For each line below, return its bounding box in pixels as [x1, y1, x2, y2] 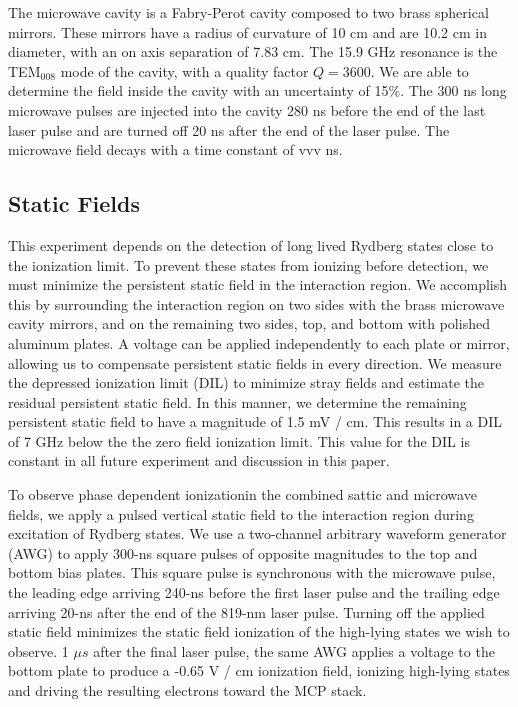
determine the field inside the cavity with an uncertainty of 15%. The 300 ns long [8, 80, 507, 101]
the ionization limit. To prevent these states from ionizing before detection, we [8, 254, 489, 275]
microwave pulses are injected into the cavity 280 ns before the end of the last [8, 99, 486, 120]
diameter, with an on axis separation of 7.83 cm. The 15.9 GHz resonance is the [8, 41, 498, 62]
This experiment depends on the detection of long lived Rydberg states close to [8, 234, 494, 255]
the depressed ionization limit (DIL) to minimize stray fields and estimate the [8, 372, 485, 393]
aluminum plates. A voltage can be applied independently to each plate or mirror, [8, 332, 510, 353]
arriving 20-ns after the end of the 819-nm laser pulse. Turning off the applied [8, 601, 485, 622]
